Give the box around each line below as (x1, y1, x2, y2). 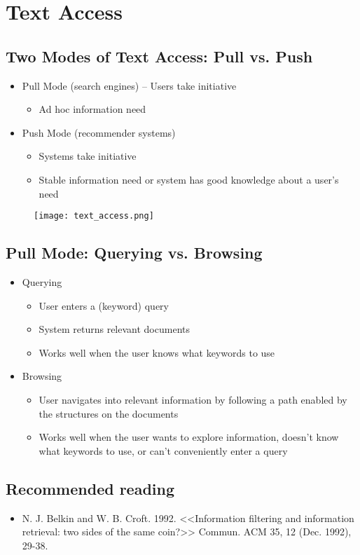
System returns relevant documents (39, 322, 190, 336)
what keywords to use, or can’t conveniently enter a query (39, 443, 288, 458)
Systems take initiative (39, 149, 137, 163)
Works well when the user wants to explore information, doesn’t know (39, 430, 339, 444)
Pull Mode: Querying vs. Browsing (6, 242, 263, 263)
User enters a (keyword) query (39, 298, 169, 313)
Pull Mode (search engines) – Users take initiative (22, 78, 237, 92)
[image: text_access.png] (34, 211, 154, 221)
